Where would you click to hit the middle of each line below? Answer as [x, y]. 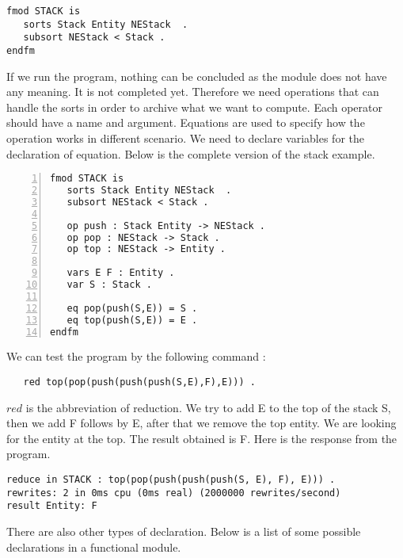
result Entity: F [52, 506]
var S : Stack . [109, 285]
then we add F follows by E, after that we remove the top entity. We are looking [201, 423]
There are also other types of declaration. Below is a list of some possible [184, 531]
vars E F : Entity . [121, 273]
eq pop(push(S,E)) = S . [132, 308]
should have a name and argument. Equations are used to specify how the [186, 122]
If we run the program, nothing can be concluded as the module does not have [197, 76]
